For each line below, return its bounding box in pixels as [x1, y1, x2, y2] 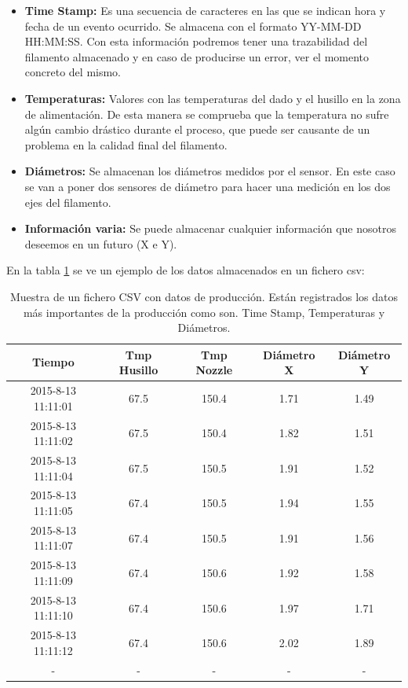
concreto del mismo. [24, 64, 122, 80]
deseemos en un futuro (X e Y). [24, 235, 177, 252]
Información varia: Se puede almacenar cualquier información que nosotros [24, 220, 396, 237]
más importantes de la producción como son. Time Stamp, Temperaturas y [23, 304, 385, 320]
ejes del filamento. [24, 193, 111, 210]
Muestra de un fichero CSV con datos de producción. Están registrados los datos [9, 288, 399, 304]
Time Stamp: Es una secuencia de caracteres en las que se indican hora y [24, 2, 386, 18]
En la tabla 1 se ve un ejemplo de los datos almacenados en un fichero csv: [6, 262, 365, 278]
